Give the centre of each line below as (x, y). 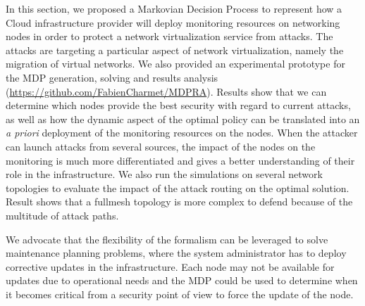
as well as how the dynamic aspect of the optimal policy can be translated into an (183, 119)
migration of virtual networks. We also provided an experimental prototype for (175, 64)
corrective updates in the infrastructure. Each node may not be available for (170, 266)
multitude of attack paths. (62, 215)
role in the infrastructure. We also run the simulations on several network (164, 174)
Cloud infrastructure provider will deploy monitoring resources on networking (173, 22)
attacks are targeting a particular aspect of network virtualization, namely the (175, 50)
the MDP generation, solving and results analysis (112, 77)
